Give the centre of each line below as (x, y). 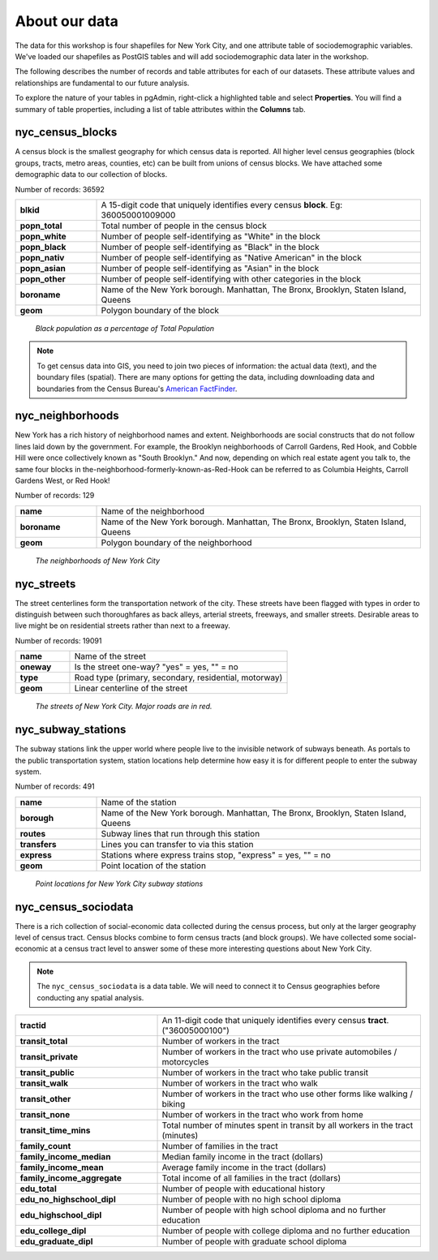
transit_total (44, 1041)
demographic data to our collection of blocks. (91, 174)
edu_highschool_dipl (61, 1215)
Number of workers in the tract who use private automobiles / (279, 1051)
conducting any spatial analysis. (90, 997)
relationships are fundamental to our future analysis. (102, 83)
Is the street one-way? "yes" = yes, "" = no (156, 667)
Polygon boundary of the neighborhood (176, 542)
